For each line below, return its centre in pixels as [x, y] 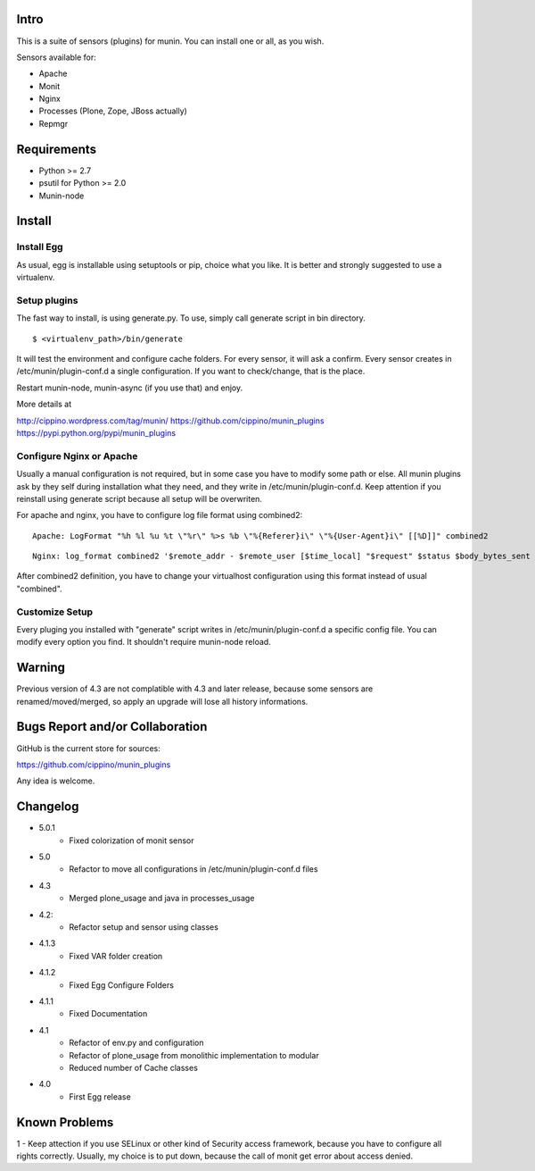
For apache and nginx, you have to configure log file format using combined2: [160, 515]
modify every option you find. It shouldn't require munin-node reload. [144, 642]
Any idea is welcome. [56, 781]
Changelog [48, 807]
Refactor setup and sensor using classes [144, 927]
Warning [41, 668]
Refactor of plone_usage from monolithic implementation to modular [194, 1055]
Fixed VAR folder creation [116, 956]
